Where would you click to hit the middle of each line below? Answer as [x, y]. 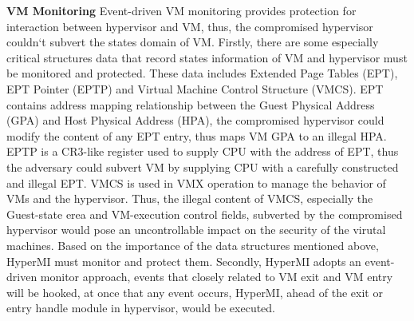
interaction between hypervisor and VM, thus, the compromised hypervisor [190, 26]
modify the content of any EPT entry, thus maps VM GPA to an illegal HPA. [197, 135]
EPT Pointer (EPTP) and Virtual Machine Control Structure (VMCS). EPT [195, 88]
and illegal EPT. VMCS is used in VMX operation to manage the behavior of [196, 182]
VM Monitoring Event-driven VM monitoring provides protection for [181, 10]
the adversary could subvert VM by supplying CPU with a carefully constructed [203, 166]
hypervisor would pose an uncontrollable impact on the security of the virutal [196, 230]
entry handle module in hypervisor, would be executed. [141, 308]
